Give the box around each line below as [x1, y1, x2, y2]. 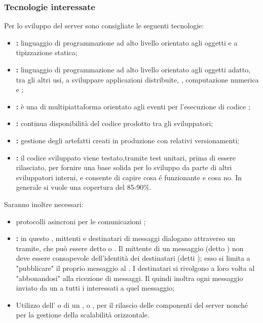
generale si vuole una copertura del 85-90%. [16, 182, 152, 192]
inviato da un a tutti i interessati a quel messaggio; [16, 282, 175, 293]
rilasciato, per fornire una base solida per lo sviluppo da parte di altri [16, 162, 232, 173]
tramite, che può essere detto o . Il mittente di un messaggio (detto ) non [16, 243, 244, 253]
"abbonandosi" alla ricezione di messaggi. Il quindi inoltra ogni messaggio [16, 272, 243, 283]
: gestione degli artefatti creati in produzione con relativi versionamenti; [16, 135, 240, 145]
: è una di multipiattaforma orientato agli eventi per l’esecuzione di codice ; [16, 101, 250, 111]
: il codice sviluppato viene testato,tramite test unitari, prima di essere [16, 152, 236, 163]
